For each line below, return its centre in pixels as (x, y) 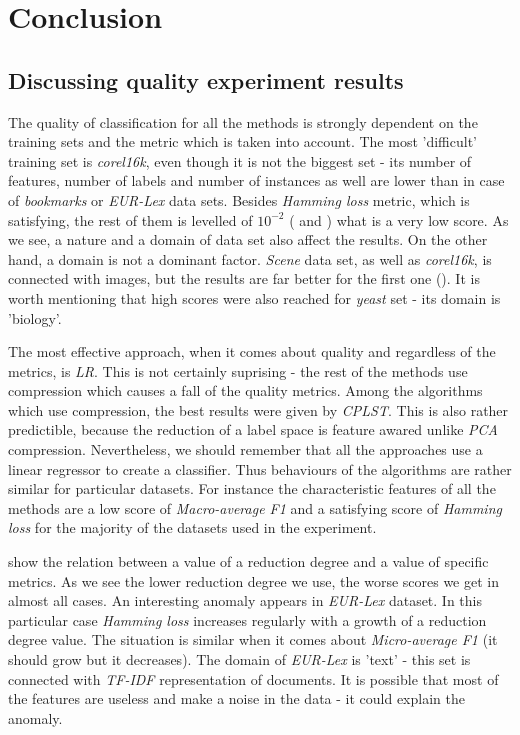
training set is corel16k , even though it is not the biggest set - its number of (240, 160)
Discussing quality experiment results (206, 79)
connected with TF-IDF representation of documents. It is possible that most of (253, 678)
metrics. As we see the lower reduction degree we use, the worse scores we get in (253, 580)
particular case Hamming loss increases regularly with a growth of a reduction (247, 619)
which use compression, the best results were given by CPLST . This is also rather (258, 409)
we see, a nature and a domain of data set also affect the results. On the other (248, 239)
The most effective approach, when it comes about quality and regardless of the (252, 351)
